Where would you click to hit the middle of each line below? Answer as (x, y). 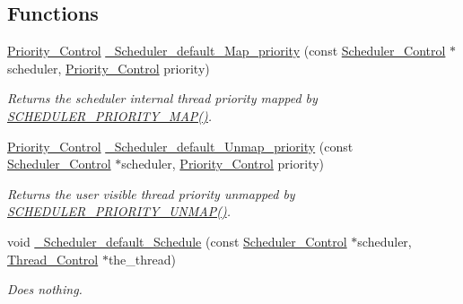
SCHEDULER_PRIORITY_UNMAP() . (119, 211)
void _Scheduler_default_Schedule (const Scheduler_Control (177, 241)
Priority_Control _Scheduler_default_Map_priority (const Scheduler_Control (227, 51)
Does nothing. (45, 289)
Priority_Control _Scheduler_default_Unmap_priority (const (180, 146)
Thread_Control (53, 259)
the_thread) (142, 259)
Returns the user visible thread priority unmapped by (151, 193)
